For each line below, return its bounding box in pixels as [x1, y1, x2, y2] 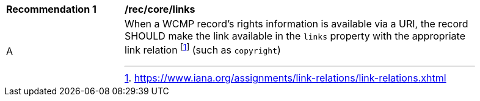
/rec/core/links [125, 3, 195, 15]
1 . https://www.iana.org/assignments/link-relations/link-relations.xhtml [125, 72, 446, 85]
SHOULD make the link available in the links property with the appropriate [125, 30, 465, 42]
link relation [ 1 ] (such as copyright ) [125, 42, 281, 57]
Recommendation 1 [6, 3, 96, 15]
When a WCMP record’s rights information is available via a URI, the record [125, 18, 468, 30]
